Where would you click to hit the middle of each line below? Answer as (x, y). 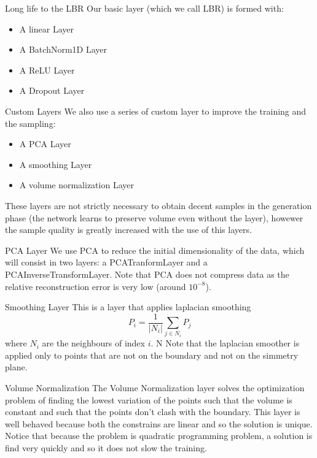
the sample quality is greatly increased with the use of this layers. (128, 230)
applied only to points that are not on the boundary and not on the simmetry (152, 355)
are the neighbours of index (93, 343)
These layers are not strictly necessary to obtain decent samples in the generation (158, 205)
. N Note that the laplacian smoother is (225, 343)
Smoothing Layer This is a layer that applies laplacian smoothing (128, 307)
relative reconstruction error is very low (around (96, 286)
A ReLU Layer (47, 70)
